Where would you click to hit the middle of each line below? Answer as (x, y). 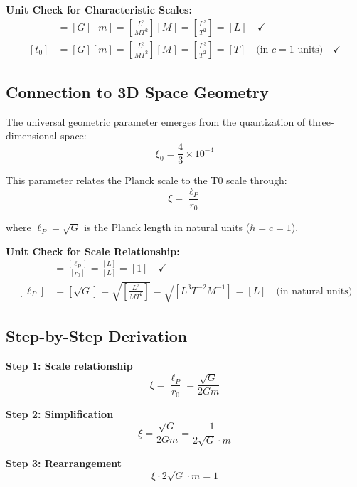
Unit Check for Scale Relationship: (93, 251)
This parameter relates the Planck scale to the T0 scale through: (146, 180)
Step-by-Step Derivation (97, 336)
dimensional (32, 135)
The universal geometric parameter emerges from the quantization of (156, 121)
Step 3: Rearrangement (64, 462)
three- (321, 121)
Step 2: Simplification (60, 413)
